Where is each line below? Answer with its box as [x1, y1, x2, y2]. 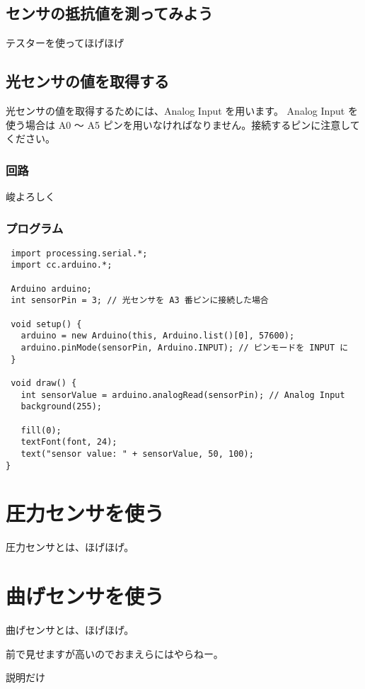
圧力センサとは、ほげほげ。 [6, 540, 134, 554]
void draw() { [11, 378, 77, 389]
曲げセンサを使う [6, 581, 165, 610]
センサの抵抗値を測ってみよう [6, 2, 213, 24]
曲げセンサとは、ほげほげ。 [6, 622, 134, 637]
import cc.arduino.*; [11, 260, 112, 271]
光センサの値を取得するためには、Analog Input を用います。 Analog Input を [6, 103, 358, 118]
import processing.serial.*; [11, 248, 148, 258]
